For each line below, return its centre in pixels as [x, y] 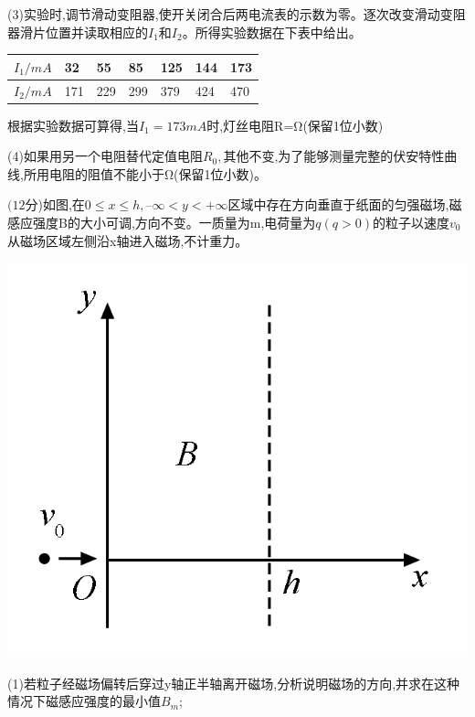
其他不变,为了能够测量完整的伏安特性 [334, 156]
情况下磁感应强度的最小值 [84, 701]
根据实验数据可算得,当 [73, 125]
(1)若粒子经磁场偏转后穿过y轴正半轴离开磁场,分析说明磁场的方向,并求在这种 [234, 683]
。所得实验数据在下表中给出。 [272, 32]
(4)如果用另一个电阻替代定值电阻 [105, 156]
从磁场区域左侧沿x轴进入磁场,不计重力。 [128, 240]
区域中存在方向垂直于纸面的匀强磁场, [338, 204]
